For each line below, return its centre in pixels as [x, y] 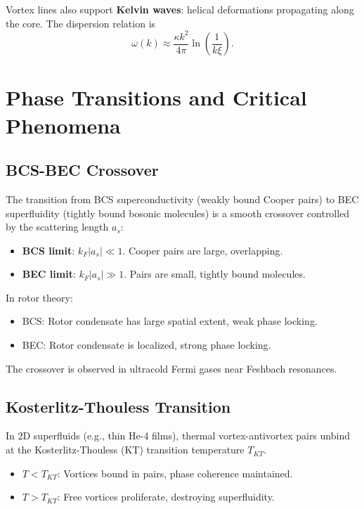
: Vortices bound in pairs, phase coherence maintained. [175, 473]
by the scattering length [57, 227]
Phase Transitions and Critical [156, 97]
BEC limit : [49, 274]
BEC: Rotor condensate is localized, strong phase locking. [147, 345]
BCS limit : [48, 250]
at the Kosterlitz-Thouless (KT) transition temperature [125, 450]
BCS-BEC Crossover [82, 170]
